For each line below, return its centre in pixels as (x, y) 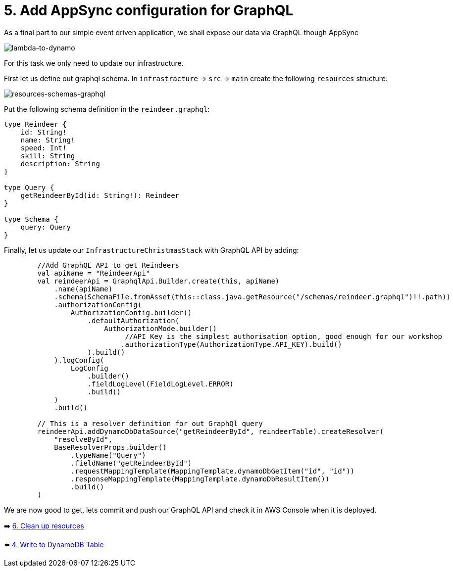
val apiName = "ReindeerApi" (94, 273)
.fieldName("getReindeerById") (131, 463)
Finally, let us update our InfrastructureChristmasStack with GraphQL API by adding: (151, 250)
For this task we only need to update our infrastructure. (94, 63)
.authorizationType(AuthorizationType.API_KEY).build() (231, 344)
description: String (60, 164)
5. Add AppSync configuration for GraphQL (149, 10)
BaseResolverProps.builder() (110, 447)
